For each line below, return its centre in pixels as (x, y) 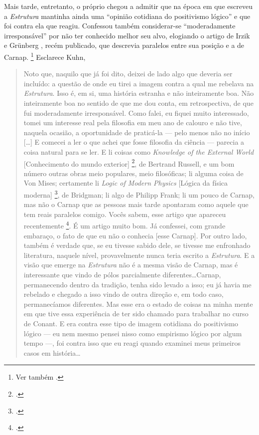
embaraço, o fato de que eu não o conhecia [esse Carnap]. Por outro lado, (135, 235)
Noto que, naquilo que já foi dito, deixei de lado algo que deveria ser (128, 74)
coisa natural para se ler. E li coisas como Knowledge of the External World (139, 151)
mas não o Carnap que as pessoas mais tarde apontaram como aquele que (136, 204)
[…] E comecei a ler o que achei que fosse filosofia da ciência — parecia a (134, 142)
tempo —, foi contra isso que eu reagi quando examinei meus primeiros (132, 343)
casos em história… (52, 352)
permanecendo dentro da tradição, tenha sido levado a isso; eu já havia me (137, 284)
